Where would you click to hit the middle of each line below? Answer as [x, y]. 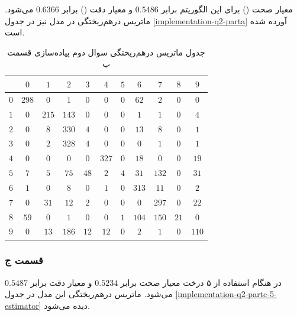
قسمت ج [24, 260]
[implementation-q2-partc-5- [226, 294]
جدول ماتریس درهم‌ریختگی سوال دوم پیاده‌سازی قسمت [106, 52]
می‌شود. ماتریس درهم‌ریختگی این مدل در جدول [89, 294]
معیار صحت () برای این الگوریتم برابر [227, 9]
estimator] [23, 305]
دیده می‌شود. [67, 305]
